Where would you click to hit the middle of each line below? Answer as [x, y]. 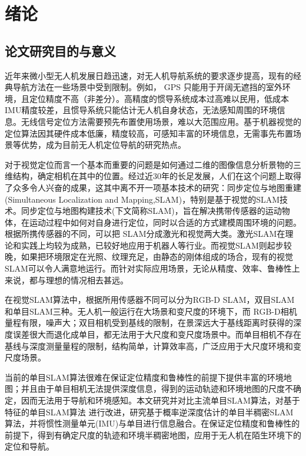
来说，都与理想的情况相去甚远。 [66, 280]
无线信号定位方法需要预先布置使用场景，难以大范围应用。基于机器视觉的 [161, 121]
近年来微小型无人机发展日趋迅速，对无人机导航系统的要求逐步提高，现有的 [149, 75]
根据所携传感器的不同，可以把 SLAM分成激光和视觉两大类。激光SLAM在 [145, 234]
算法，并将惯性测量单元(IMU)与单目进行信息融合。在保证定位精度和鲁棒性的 [152, 423]
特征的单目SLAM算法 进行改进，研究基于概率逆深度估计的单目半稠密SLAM [149, 412]
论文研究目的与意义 [60, 50]
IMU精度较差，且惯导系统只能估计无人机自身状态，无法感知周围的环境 [141, 110]
